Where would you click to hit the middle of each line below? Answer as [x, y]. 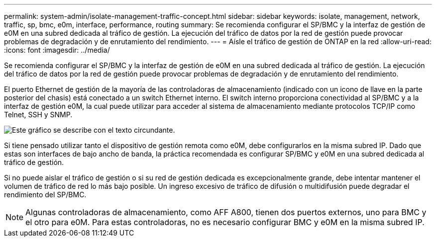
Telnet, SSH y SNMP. [38, 115]
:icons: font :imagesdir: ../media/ [57, 50]
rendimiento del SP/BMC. [45, 195]
